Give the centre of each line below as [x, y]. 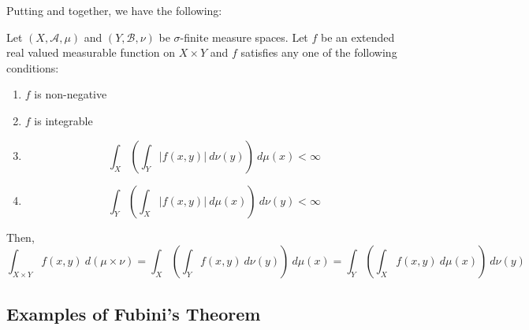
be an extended [358, 37]
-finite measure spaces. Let [244, 37]
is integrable [63, 120]
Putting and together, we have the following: [114, 10]
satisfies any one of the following [319, 52]
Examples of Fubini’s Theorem [134, 313]
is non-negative [71, 94]
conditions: [33, 67]
